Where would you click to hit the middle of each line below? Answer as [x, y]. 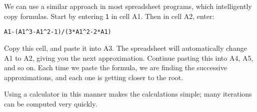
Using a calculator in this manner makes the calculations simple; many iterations [128, 94]
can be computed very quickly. [51, 103]
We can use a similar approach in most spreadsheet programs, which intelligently [128, 6]
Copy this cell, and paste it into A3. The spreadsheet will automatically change [125, 48]
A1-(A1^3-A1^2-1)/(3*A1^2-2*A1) [58, 32]
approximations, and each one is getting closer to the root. [94, 77]
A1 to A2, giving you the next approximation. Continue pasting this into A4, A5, [129, 57]
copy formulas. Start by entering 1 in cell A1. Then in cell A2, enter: [109, 16]
